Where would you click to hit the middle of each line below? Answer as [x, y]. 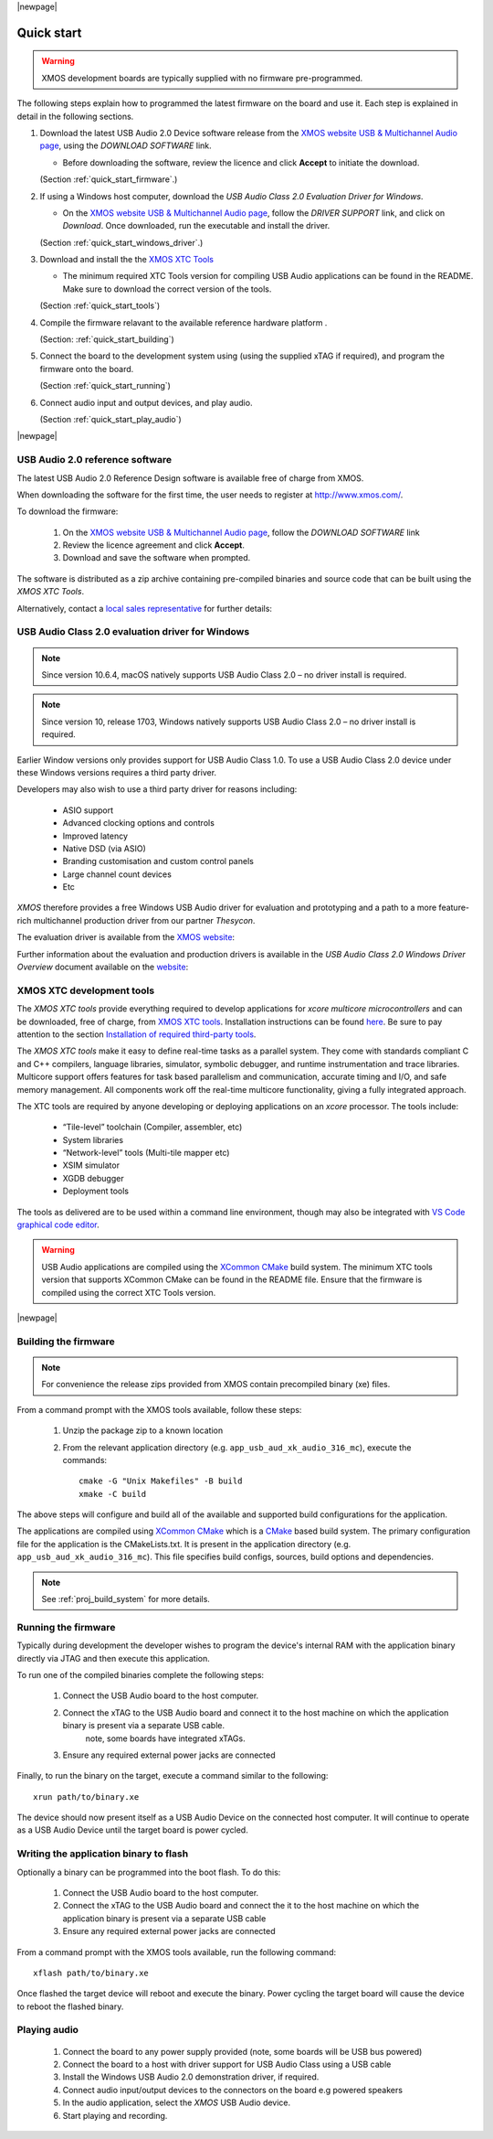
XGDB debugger [93, 1178]
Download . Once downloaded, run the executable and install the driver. [196, 226]
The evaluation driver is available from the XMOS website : [126, 937]
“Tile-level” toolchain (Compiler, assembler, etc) [152, 1127]
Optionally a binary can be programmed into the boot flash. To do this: [149, 1872]
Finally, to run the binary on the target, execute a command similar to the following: [173, 1776]
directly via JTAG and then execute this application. [113, 1658]
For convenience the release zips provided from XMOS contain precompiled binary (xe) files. [216, 1385]
